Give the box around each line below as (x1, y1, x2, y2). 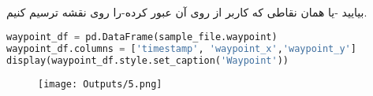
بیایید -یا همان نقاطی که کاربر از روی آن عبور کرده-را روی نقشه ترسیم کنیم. (6, 4, 367, 20)
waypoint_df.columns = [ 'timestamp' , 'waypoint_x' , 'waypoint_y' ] (6, 42, 356, 54)
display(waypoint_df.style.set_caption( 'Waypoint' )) (6, 54, 289, 66)
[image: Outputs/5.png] (38, 78, 162, 90)
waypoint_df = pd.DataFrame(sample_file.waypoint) (6, 31, 278, 42)
